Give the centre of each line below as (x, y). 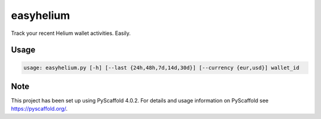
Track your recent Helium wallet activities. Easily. (71, 33)
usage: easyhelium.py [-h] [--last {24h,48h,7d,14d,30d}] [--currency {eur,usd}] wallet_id (161, 67)
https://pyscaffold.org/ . (39, 109)
